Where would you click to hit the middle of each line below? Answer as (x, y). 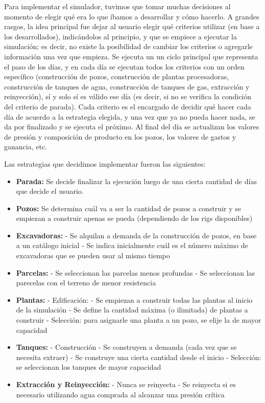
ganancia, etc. (26, 147)
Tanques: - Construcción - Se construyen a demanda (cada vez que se (126, 347)
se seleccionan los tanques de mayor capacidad (89, 367)
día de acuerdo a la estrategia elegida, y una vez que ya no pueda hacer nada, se (130, 116)
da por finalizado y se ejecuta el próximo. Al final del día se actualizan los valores (132, 127)
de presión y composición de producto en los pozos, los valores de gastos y (120, 136)
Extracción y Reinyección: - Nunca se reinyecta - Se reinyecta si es (126, 384)
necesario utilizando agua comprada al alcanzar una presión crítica (120, 394)
